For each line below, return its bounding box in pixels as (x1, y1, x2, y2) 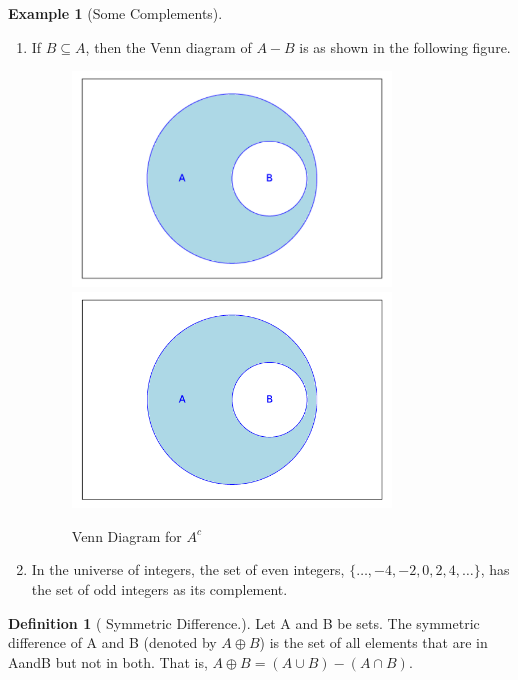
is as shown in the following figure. (299, 36, 511, 57)
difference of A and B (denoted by (8, 632, 217, 653)
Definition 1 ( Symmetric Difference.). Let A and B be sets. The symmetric (8, 612, 480, 633)
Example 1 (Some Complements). (8, 3, 223, 23)
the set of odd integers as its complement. (31, 579, 288, 600)
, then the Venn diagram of (85, 36, 252, 57)
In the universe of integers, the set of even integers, (31, 559, 345, 580)
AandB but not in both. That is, (8, 651, 208, 672)
